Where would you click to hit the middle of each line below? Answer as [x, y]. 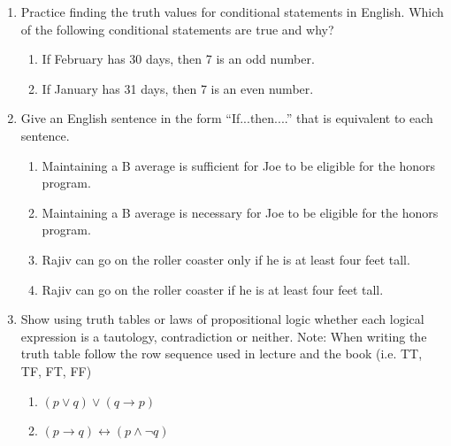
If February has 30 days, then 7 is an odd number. [178, 59]
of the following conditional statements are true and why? [177, 29]
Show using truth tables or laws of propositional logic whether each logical [222, 319]
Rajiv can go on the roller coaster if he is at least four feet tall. [213, 289]
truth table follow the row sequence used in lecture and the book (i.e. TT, [222, 354]
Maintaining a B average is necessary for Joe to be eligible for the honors [240, 212]
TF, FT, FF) [56, 370]
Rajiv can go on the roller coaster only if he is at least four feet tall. [226, 259]
